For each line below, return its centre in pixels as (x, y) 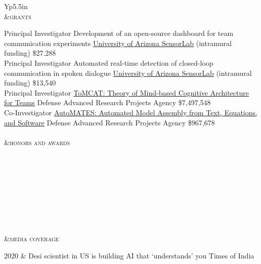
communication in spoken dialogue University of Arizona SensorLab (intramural (128, 73)
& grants (18, 16)
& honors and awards (37, 142)
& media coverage (32, 238)
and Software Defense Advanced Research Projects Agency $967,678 (110, 122)
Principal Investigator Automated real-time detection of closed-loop (109, 62)
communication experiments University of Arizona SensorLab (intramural (118, 43)
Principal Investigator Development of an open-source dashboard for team (119, 33)
